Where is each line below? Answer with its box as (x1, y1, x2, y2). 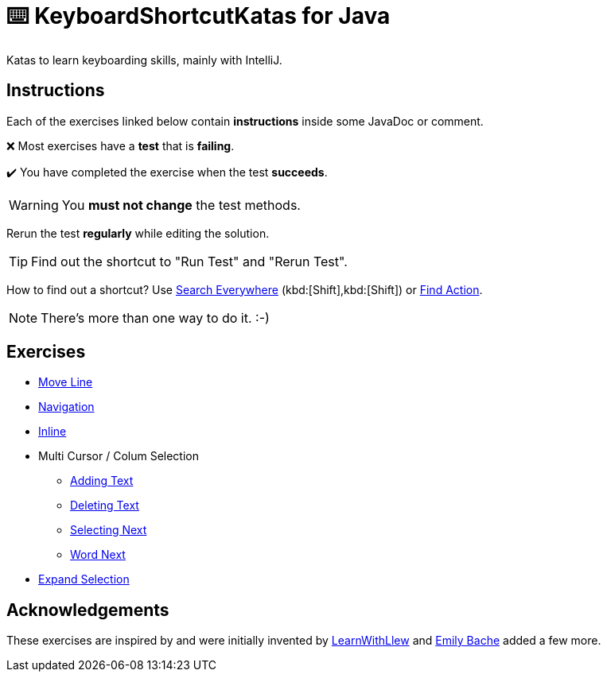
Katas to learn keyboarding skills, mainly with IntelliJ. (6, 52, 282, 67)
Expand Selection (38, 572, 130, 587)
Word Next (70, 548, 126, 562)
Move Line (38, 375, 93, 389)
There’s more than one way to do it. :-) (41, 309, 270, 326)
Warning (9, 196, 59, 213)
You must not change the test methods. (61, 196, 301, 213)
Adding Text (70, 474, 134, 488)
